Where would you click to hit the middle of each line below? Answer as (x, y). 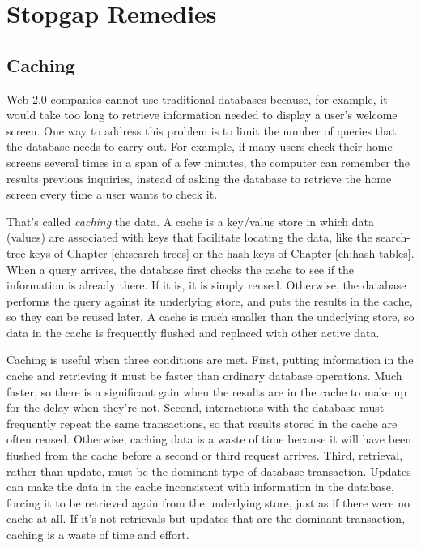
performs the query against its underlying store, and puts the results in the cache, (210, 300)
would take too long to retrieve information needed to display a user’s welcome (202, 115)
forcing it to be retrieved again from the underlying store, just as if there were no (208, 502)
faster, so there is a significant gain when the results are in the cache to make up (207, 391)
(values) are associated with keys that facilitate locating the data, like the (189, 237)
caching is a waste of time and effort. (98, 535)
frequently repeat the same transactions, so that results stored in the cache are (202, 423)
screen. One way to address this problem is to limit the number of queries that (202, 130)
